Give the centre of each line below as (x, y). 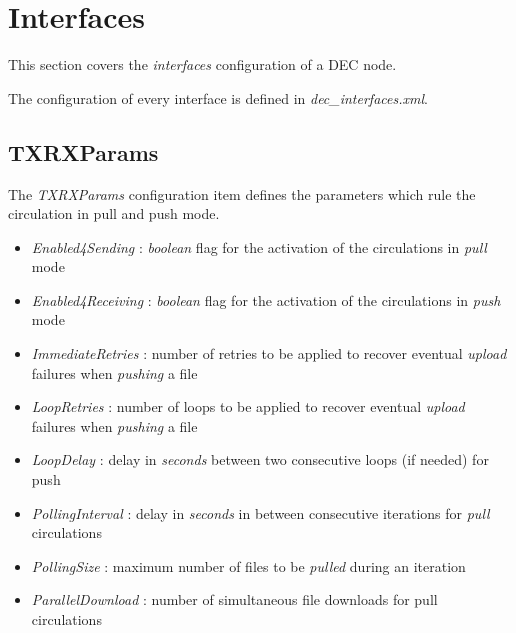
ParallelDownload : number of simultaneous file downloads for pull (234, 599)
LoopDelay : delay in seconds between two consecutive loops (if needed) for (260, 459)
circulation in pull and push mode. (114, 213)
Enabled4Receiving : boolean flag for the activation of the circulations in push (266, 299)
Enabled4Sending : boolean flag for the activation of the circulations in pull (259, 246)
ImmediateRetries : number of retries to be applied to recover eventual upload (269, 353)
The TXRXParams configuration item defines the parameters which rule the (242, 193)
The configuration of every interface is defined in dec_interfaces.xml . (218, 97)
